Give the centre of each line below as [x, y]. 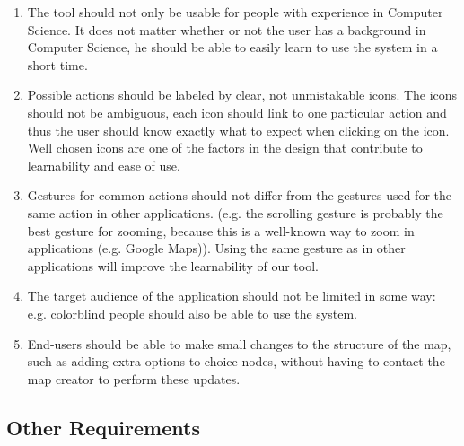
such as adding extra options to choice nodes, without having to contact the [236, 361]
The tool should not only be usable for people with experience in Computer [235, 12]
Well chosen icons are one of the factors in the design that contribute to [225, 148]
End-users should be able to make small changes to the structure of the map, [239, 343]
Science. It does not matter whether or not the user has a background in [227, 29]
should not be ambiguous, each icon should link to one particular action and [237, 112]
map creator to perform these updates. [134, 378]
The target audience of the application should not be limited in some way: [232, 296]
